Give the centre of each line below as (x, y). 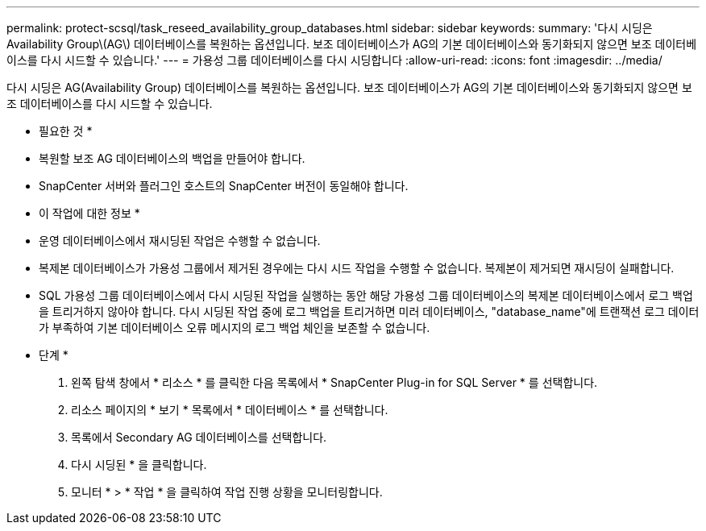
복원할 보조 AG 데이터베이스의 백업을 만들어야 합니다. (172, 158)
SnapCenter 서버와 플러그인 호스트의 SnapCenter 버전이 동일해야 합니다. (224, 186)
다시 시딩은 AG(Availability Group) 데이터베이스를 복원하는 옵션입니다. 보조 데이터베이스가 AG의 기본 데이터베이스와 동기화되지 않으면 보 (349, 87)
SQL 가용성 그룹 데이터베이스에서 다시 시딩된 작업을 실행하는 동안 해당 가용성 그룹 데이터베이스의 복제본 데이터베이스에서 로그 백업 (366, 295)
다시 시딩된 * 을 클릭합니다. (139, 465)
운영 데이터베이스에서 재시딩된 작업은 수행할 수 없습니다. (180, 241)
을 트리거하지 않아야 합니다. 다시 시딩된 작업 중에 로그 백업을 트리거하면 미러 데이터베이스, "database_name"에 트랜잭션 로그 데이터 (369, 311)
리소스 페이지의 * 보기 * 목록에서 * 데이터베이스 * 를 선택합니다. (230, 410)
